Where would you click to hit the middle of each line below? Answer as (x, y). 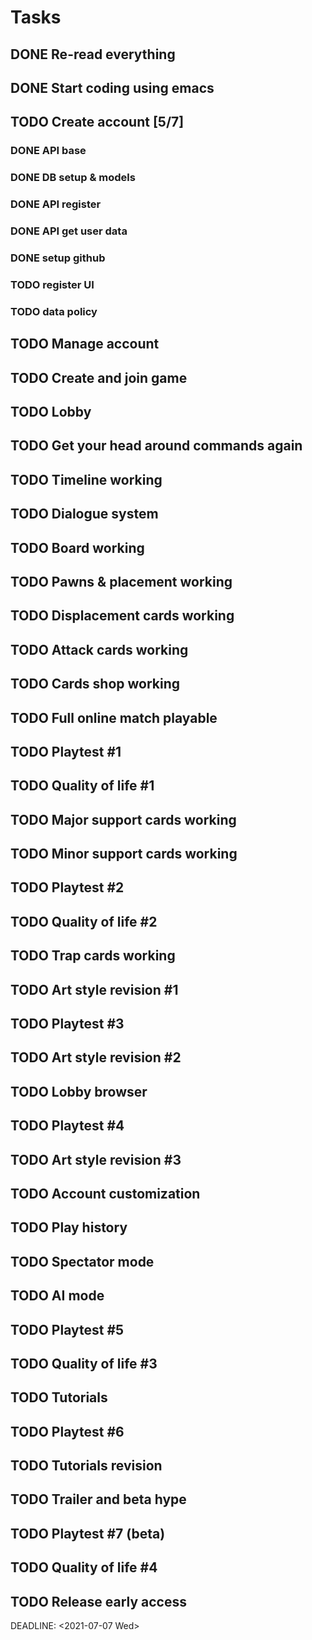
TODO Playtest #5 (67, 1329)
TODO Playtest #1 (66, 751)
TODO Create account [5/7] (97, 122)
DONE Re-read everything (93, 54)
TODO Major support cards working (123, 819)
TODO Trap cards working (93, 956)
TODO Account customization (105, 1193)
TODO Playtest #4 (67, 1126)
